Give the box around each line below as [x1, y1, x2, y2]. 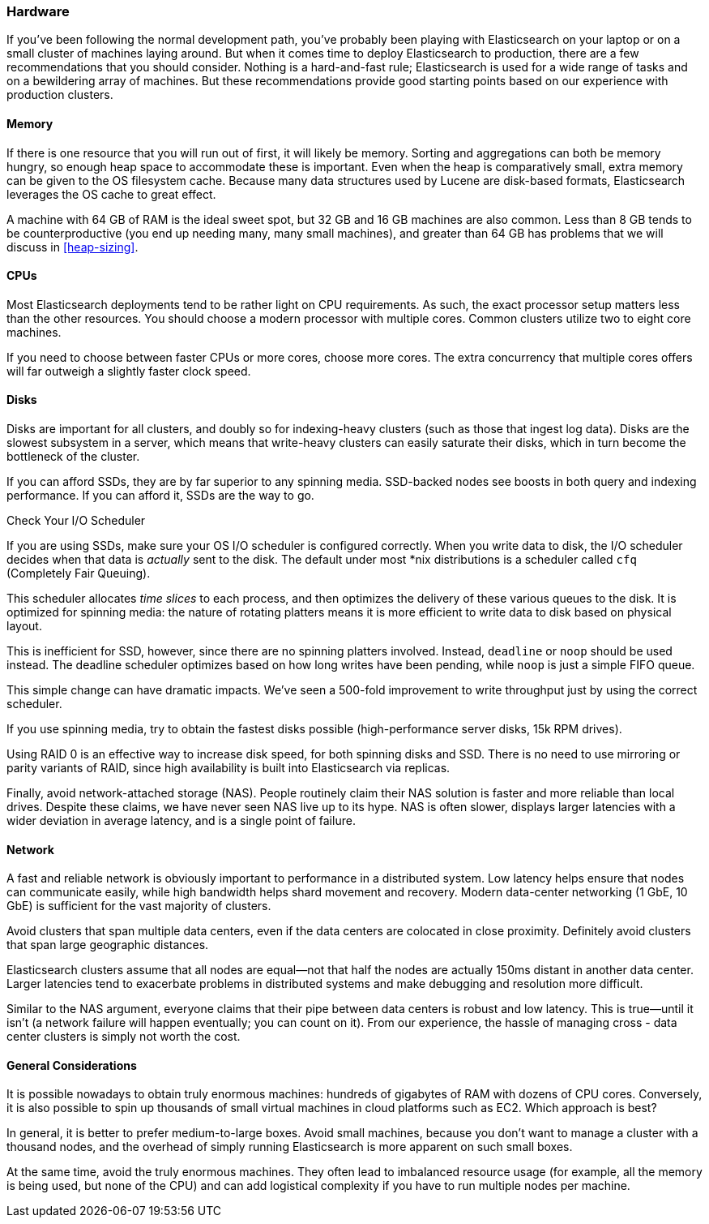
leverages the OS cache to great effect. [6, 187, 216, 201]
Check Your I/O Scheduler [6, 513, 146, 528]
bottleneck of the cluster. [6, 449, 140, 464]
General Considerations [6, 1058, 137, 1072]
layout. [6, 619, 42, 633]
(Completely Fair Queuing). [6, 566, 151, 581]
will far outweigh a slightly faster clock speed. [6, 363, 251, 378]
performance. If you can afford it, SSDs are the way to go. [6, 488, 314, 503]
